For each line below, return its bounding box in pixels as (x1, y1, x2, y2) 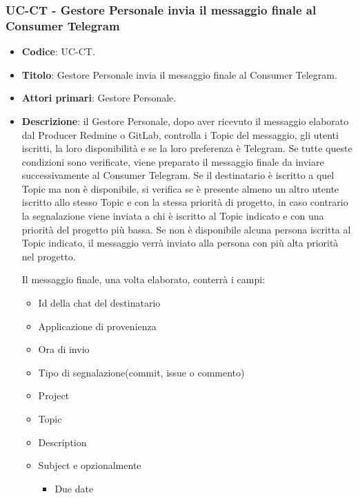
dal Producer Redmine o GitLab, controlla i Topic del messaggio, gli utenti (21, 127, 339, 142)
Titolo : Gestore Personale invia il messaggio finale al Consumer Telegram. (21, 67, 337, 82)
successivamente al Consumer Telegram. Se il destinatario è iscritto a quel (21, 168, 335, 182)
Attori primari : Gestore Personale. (21, 90, 177, 105)
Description (38, 434, 87, 449)
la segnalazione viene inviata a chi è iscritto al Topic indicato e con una (21, 209, 324, 223)
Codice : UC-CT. (21, 44, 95, 59)
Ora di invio (38, 342, 90, 356)
